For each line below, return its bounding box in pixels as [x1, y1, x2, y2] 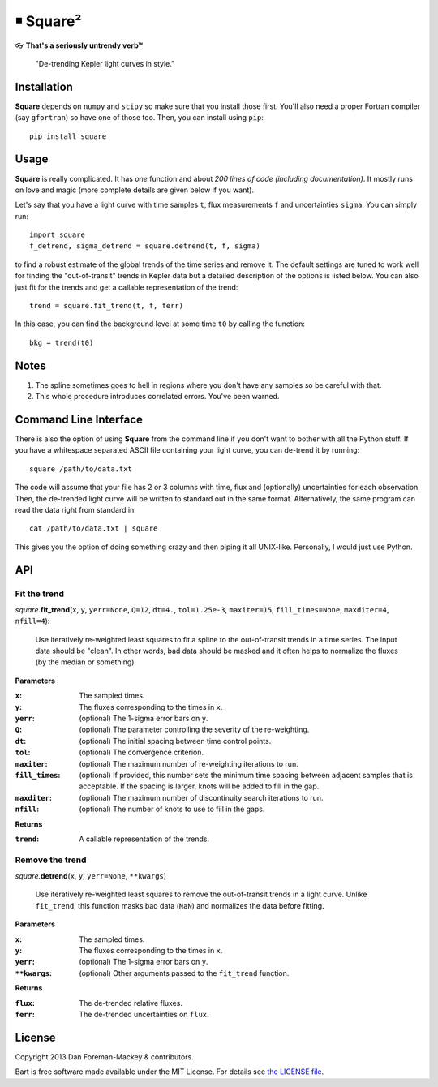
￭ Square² [15, 12, 82, 30]
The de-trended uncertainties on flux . [79, 1010, 210, 1019]
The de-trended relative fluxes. [79, 998, 182, 1008]
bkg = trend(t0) [29, 337, 94, 347]
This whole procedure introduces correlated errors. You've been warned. [35, 392, 280, 402]
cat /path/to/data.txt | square [29, 524, 158, 533]
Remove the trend [15, 854, 87, 866]
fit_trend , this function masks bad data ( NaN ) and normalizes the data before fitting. [35, 900, 324, 910]
